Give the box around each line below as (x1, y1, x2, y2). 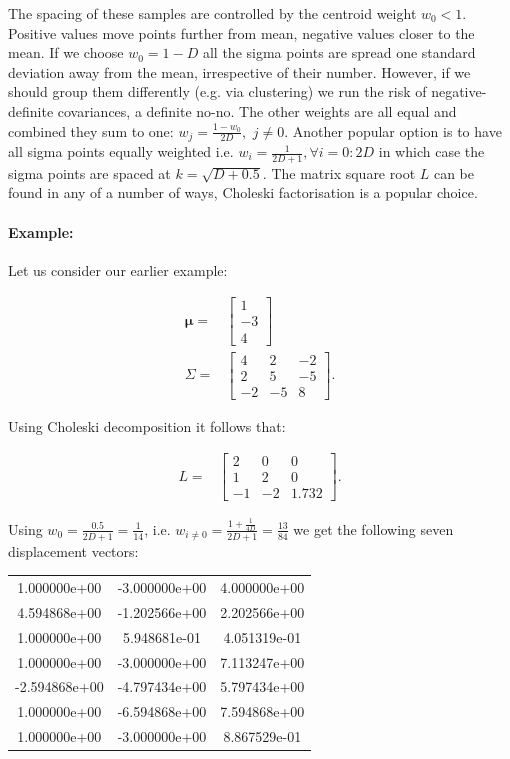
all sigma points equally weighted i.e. (8, 141, 234, 162)
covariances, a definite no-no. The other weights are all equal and (57, 100, 457, 121)
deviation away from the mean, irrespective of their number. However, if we (8, 61, 471, 82)
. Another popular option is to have (284, 120, 502, 141)
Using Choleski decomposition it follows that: (8, 415, 286, 436)
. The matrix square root (262, 162, 416, 183)
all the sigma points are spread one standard (202, 42, 476, 63)
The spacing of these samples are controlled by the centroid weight (8, 3, 417, 23)
